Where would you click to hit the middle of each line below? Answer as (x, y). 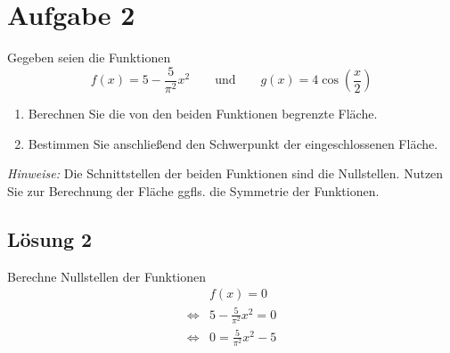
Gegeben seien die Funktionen (89, 57)
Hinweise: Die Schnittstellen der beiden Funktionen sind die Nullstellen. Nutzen (225, 173)
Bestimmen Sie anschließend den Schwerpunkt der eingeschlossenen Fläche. (233, 143)
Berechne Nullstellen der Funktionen (107, 276)
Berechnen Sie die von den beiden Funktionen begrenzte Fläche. (203, 114)
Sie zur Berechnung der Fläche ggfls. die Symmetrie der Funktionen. (193, 190)
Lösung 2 (50, 238)
